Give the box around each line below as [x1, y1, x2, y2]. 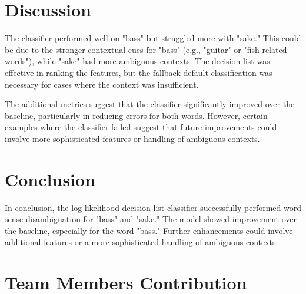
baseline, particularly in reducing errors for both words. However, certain [5, 109, 268, 121]
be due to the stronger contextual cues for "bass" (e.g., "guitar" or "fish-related [5, 43, 287, 55]
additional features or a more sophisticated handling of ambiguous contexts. [5, 236, 278, 248]
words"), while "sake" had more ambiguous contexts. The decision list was [5, 55, 270, 67]
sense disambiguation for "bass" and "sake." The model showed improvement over [5, 213, 297, 225]
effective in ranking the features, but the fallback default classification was [5, 66, 272, 78]
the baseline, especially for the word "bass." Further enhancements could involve [5, 224, 293, 236]
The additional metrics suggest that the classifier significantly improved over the [5, 98, 295, 110]
